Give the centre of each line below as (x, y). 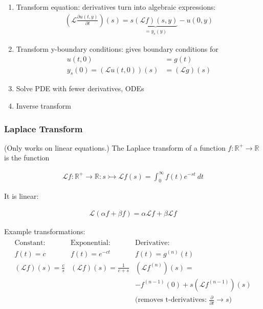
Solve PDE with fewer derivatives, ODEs (80, 88)
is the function (27, 158)
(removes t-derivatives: (171, 300)
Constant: (30, 243)
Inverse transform (44, 106)
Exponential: (91, 243)
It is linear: (21, 196)
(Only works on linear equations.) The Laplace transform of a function (115, 147)
